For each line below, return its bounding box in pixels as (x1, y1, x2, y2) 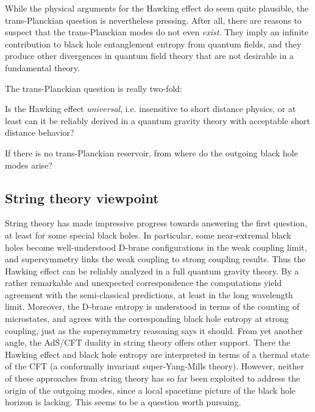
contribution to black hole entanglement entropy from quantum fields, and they (5, 37, 302, 50)
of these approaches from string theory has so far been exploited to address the (5, 372, 300, 385)
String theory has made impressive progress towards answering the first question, (5, 217, 308, 229)
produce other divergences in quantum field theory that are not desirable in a (5, 49, 294, 62)
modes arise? (5, 158, 52, 171)
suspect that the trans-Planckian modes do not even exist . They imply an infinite (5, 26, 308, 38)
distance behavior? (5, 126, 74, 139)
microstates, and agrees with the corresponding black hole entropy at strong (5, 312, 289, 325)
